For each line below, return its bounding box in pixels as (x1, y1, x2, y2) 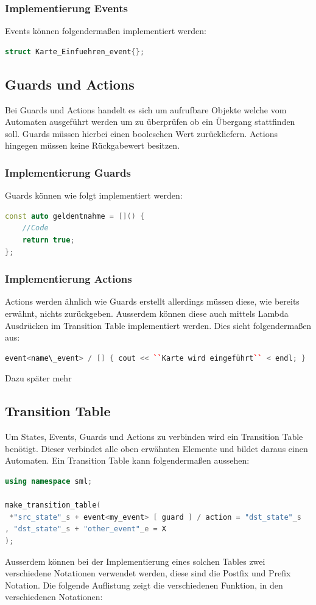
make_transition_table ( (5, 501, 101, 510)
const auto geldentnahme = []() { (5, 211, 145, 221)
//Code (22, 224, 49, 233)
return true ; (22, 235, 75, 244)
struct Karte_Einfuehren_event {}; (5, 47, 145, 56)
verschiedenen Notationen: (5, 590, 103, 603)
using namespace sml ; (5, 476, 93, 486)
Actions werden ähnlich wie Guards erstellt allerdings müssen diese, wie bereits (5, 295, 300, 308)
